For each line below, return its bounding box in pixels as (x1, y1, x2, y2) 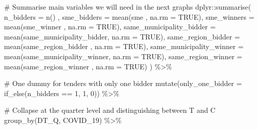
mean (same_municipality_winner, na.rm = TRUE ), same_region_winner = (4, 51, 242, 61)
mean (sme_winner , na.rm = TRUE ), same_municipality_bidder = (4, 21, 216, 32)
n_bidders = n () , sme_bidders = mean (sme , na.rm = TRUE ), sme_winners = (4, 11, 254, 22)
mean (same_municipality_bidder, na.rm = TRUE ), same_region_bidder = (4, 31, 240, 41)
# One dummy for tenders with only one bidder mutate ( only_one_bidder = (4, 78, 242, 89)
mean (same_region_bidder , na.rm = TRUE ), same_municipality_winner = (4, 41, 244, 52)
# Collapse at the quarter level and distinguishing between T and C (4, 105, 216, 115)
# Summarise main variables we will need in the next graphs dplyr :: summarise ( (4, 2, 251, 12)
